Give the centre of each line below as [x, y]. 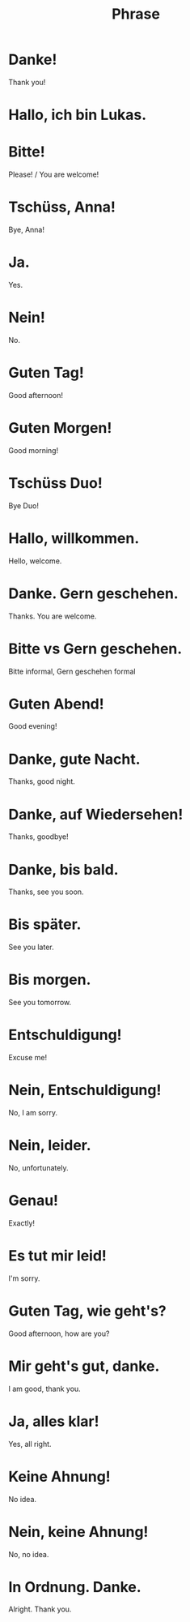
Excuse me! [27, 1058]
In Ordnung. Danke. [75, 1587]
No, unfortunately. [38, 1167]
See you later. [31, 947]
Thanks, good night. [42, 781]
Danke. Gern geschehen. [94, 593]
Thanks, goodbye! [38, 837]
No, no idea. [29, 1554]
